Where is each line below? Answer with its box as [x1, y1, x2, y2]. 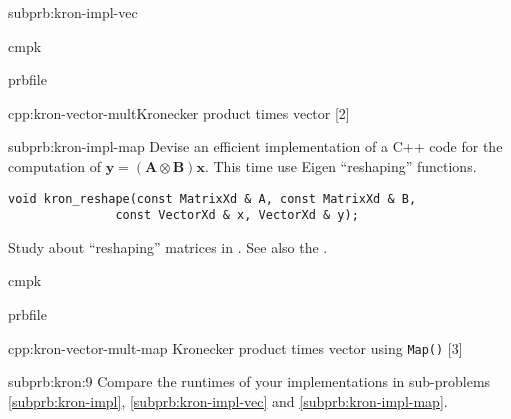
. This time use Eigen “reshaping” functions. [204, 155, 477, 176]
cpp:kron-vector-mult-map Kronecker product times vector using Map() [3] [8, 337, 463, 358]
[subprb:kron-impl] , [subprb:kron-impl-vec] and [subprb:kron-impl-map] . [8, 390, 448, 411]
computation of [8, 155, 101, 176]
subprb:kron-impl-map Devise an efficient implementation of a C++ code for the [8, 136, 503, 157]
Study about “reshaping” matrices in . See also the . [8, 236, 328, 257]
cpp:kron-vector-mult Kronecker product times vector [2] [8, 102, 350, 123]
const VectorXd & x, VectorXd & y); [115, 208, 359, 223]
